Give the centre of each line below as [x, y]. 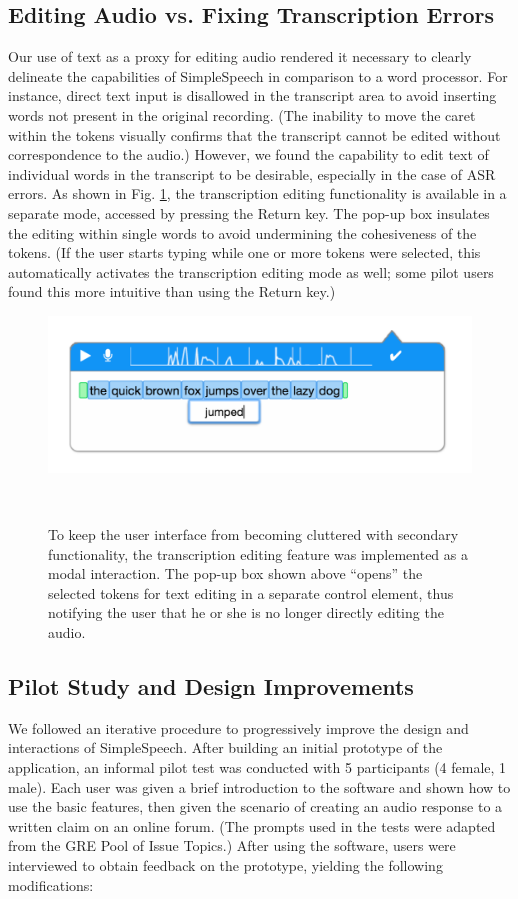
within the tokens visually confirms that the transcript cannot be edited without [254, 134]
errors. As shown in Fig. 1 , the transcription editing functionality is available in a [257, 193]
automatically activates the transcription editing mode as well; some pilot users [251, 271]
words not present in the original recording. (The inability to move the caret [242, 114]
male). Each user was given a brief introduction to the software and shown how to [259, 786]
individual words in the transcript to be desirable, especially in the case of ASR [252, 173]
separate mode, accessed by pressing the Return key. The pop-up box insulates [249, 212]
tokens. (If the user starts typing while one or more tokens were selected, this [244, 252]
